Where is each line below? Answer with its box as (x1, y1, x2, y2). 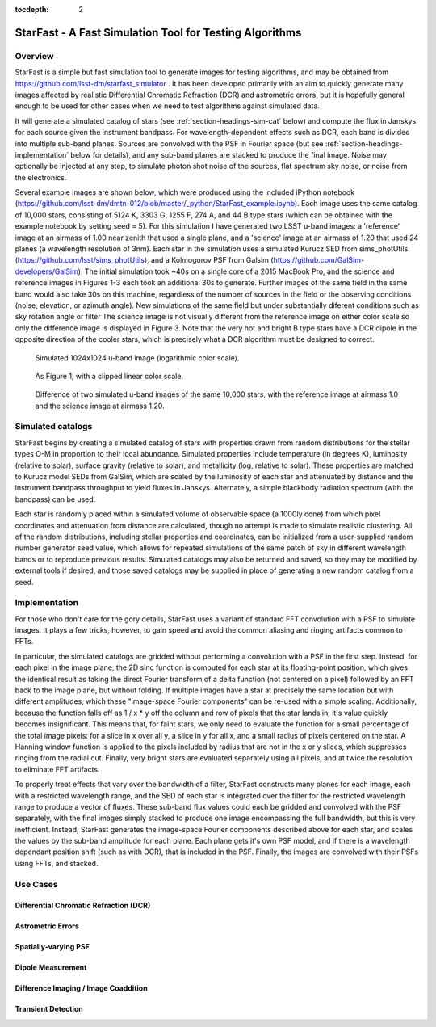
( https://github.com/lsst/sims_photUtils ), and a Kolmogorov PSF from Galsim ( (15, 255, 274, 265)
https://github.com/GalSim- (273, 255, 365, 265)
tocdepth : (15, 5, 49, 14)
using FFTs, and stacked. (15, 858, 99, 868)
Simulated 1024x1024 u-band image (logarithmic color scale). (35, 352, 240, 363)
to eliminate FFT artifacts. (15, 764, 100, 774)
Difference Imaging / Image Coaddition (15, 983, 149, 993)
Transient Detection (15, 1004, 84, 1014)
